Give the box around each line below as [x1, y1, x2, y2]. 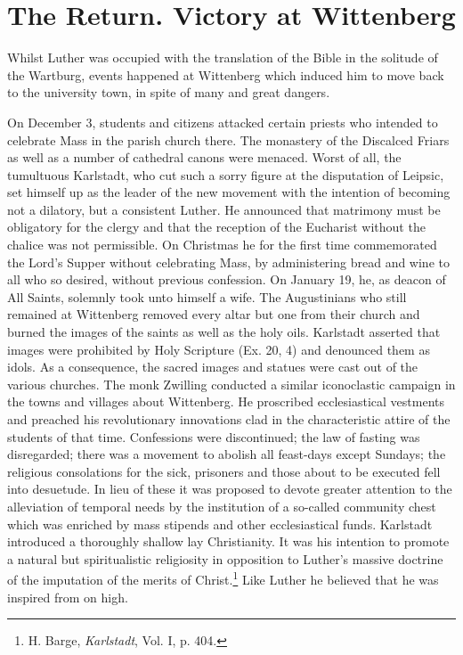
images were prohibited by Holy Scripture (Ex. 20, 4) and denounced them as [7, 340, 430, 358]
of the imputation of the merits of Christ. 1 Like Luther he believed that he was [7, 568, 439, 588]
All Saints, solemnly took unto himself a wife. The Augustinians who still [7, 287, 407, 306]
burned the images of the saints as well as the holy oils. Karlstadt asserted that [7, 323, 441, 341]
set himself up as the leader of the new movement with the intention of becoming [7, 183, 451, 201]
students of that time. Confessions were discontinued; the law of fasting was [7, 427, 420, 446]
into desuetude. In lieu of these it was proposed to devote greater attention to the [7, 479, 452, 498]
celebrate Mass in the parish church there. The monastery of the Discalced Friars [7, 130, 450, 149]
